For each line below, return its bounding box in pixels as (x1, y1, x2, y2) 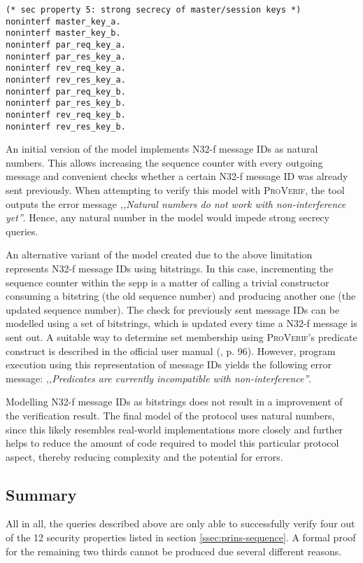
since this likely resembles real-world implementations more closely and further (6, 422, 343, 436)
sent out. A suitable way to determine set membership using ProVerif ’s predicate (6, 329, 357, 344)
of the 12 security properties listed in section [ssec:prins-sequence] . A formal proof (6, 530, 356, 545)
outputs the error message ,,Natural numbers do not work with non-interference (6, 196, 346, 211)
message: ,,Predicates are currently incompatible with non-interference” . (6, 370, 312, 385)
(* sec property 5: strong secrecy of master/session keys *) (6, 5, 301, 15)
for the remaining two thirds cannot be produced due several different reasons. (6, 543, 342, 558)
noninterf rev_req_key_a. (6, 63, 126, 74)
